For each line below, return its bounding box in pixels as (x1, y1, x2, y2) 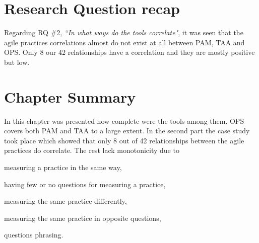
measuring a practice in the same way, (4, 162, 122, 172)
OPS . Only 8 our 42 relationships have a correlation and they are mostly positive (4, 47, 255, 57)
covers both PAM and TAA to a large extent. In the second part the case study (4, 125, 250, 136)
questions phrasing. (4, 229, 63, 240)
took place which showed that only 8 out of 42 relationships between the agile (4, 135, 244, 145)
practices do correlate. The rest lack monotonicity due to (4, 145, 179, 155)
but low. (4, 56, 30, 67)
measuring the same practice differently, (4, 196, 127, 206)
